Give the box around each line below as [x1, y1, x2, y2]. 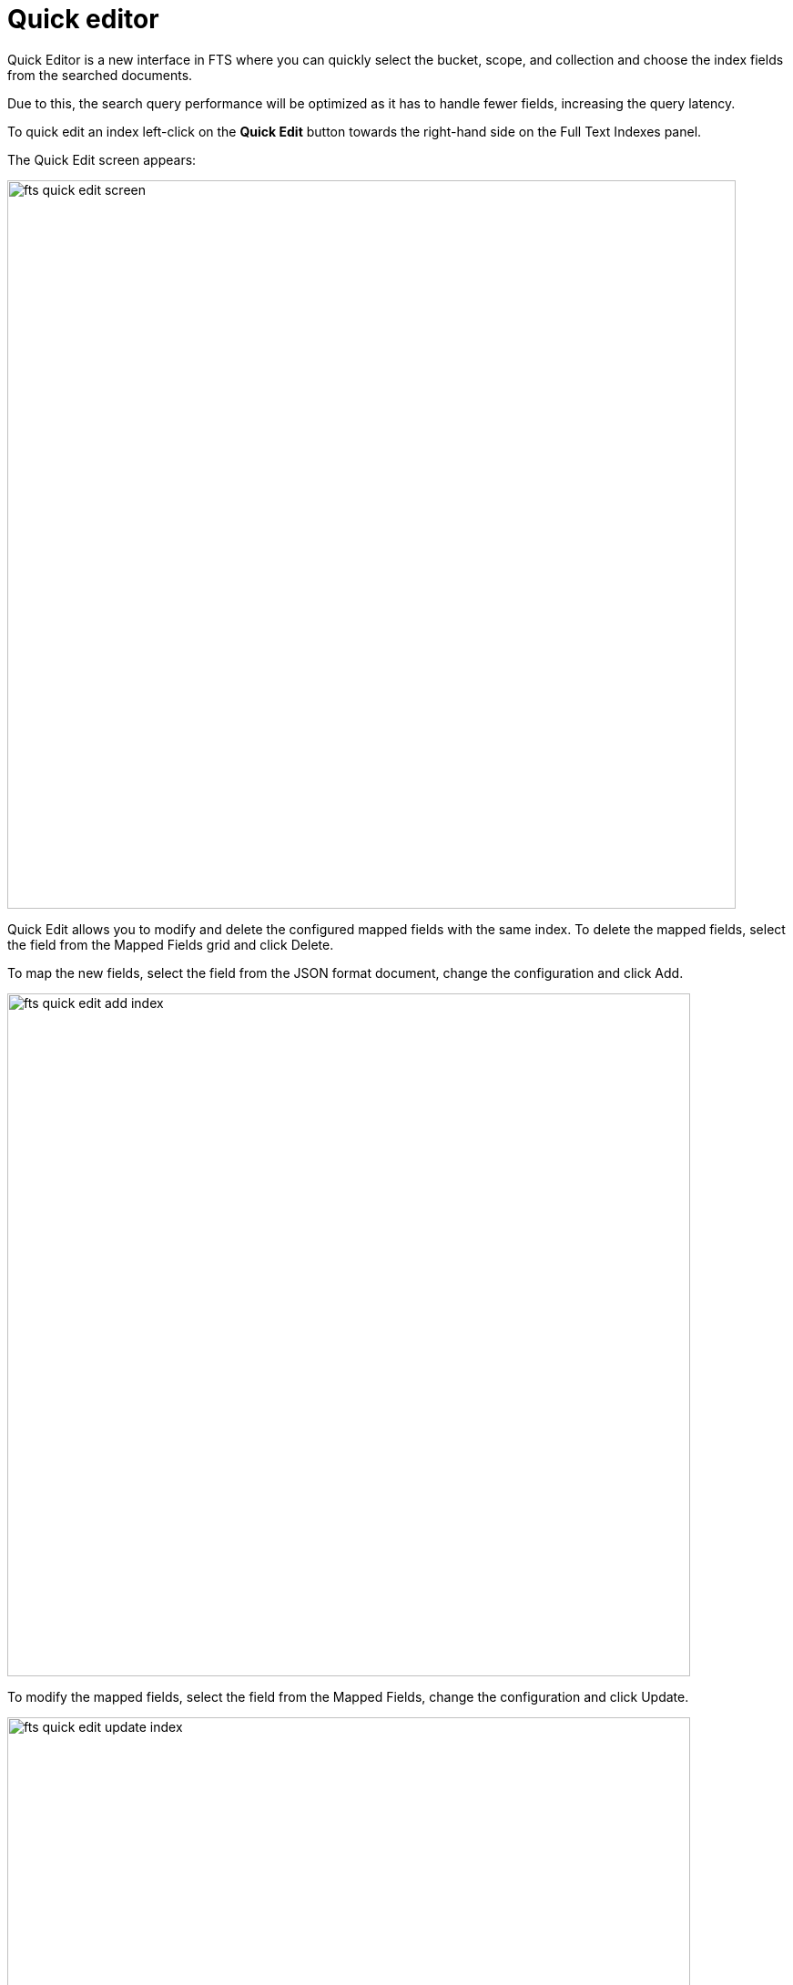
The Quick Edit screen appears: [7, 151, 197, 168]
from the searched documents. [7, 66, 193, 83]
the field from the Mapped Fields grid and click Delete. [7, 936, 334, 952]
